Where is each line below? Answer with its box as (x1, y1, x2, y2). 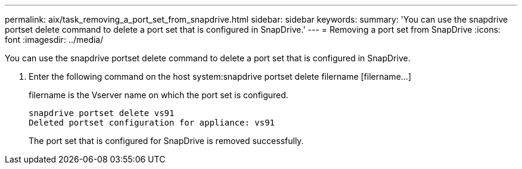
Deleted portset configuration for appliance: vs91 (29, 118, 275, 127)
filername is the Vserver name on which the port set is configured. (29, 90, 288, 100)
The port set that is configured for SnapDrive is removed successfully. (29, 136, 304, 146)
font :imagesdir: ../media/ (5, 35, 104, 45)
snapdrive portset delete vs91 (29, 108, 175, 118)
